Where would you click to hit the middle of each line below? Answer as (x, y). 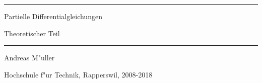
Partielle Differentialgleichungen (53, 16)
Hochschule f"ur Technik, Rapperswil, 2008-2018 (78, 74)
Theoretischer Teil (32, 33)
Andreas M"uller (29, 58)
